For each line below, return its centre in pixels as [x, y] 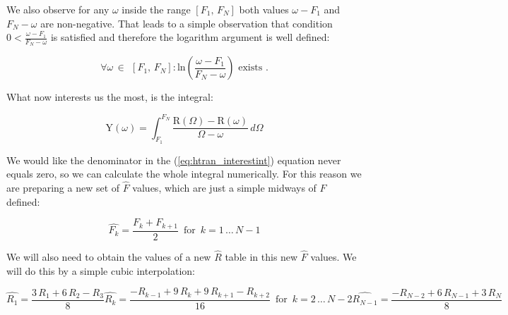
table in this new [261, 257]
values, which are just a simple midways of [224, 188]
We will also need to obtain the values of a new [109, 257]
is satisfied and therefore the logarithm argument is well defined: [190, 37]
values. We [333, 257]
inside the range [156, 9]
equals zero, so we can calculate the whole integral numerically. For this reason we [184, 174]
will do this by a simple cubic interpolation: [101, 270]
